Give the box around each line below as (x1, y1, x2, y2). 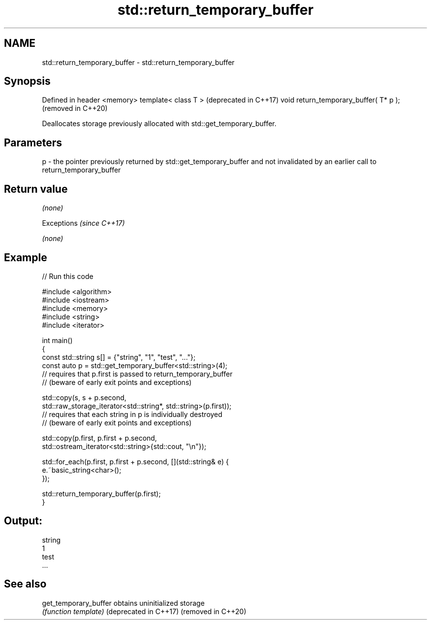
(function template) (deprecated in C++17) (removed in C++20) (42, 607, 246, 616)
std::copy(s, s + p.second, (42, 393, 126, 402)
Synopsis (4, 75, 51, 88)
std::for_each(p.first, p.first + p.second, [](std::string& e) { (42, 457, 229, 466)
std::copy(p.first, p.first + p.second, (42, 433, 157, 442)
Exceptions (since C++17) (42, 219, 125, 228)
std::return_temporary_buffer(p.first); (42, 489, 161, 498)
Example (4, 251, 47, 264)
